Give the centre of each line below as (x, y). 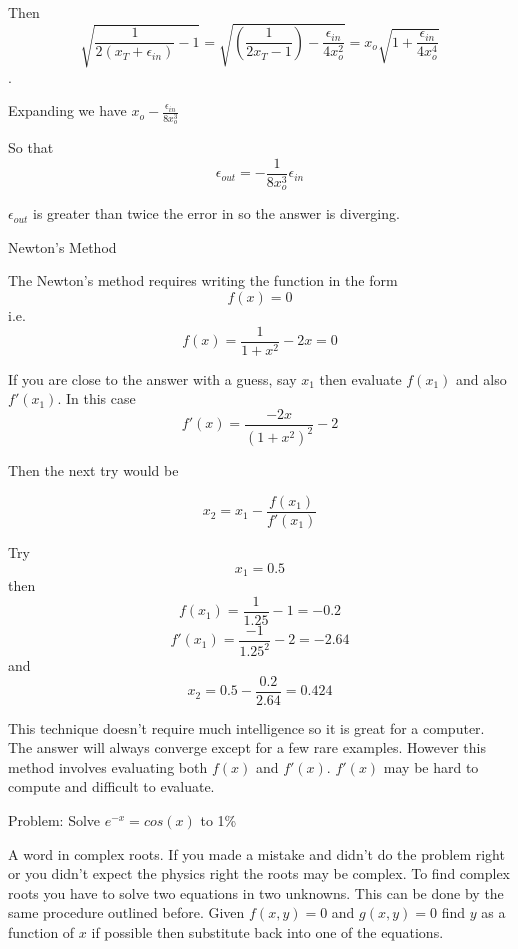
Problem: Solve (54, 820)
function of (41, 932)
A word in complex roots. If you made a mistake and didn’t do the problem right (256, 853)
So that (31, 147)
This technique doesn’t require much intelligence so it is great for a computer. (246, 727)
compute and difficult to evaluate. (111, 786)
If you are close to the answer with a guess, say (152, 378)
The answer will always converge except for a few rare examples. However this (247, 747)
